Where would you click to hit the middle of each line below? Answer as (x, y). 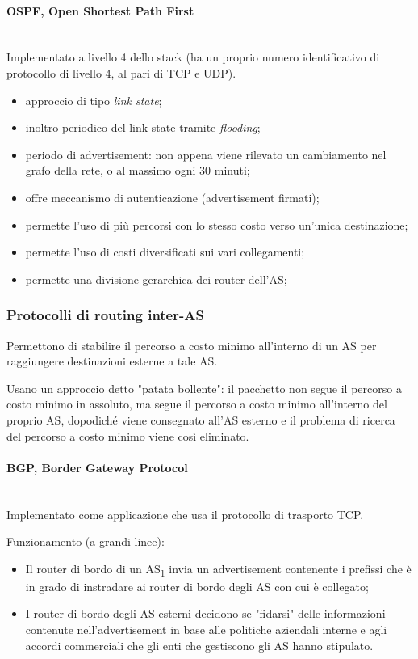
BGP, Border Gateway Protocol (97, 467)
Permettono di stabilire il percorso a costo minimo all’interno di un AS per (192, 345)
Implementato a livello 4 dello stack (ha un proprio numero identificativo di (193, 57)
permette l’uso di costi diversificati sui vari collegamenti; (165, 252)
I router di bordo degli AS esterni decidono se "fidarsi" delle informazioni (205, 613)
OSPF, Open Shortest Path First (100, 10)
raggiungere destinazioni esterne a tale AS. (112, 361)
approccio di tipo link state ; (94, 100)
